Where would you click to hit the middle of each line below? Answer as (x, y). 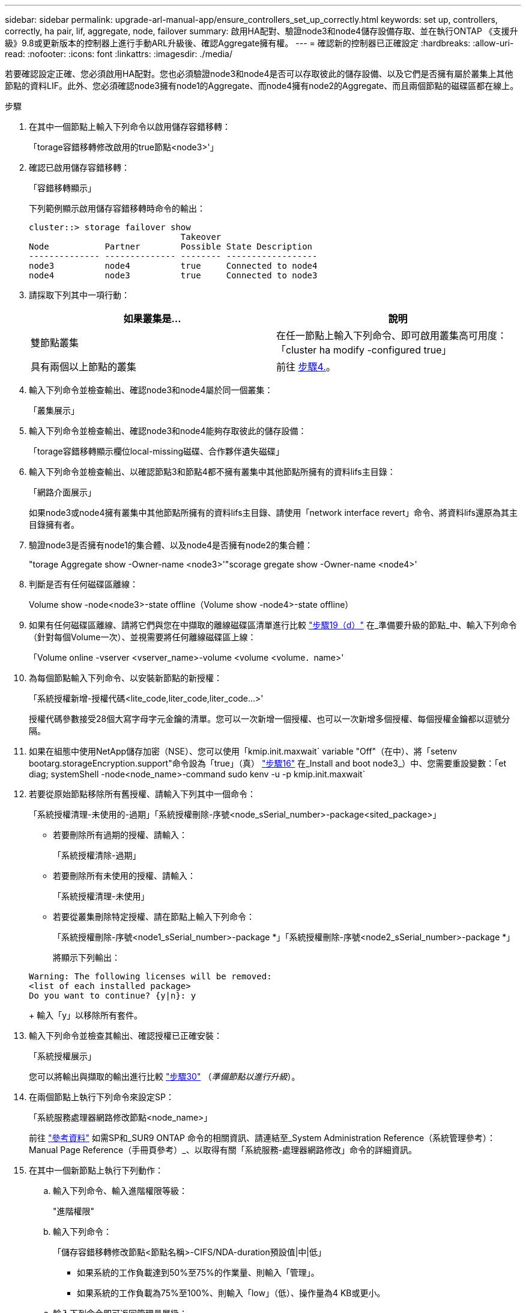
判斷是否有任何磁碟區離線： (83, 584)
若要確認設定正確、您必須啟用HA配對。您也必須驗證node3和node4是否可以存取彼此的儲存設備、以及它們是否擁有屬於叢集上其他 (259, 74)
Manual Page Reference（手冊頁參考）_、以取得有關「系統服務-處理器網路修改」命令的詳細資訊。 (223, 1150)
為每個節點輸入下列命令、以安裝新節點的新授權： (125, 678)
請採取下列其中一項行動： (79, 295)
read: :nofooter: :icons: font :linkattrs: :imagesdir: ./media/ (119, 54)
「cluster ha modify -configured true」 (364, 350)
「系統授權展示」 (62, 1056)
